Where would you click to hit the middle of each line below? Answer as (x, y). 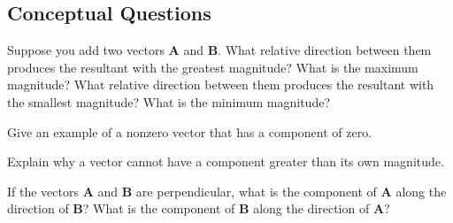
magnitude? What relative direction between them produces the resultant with (221, 85)
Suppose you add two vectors (86, 50)
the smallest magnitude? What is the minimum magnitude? (169, 101)
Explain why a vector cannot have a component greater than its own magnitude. (226, 161)
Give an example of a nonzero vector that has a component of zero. (190, 131)
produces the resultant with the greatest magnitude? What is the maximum (213, 67)
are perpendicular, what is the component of (256, 191)
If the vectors (43, 191)
